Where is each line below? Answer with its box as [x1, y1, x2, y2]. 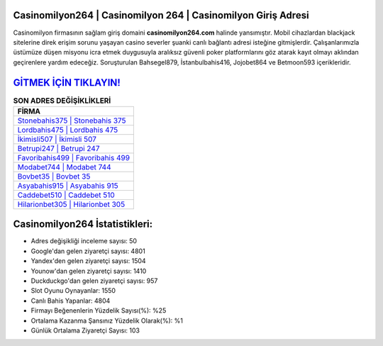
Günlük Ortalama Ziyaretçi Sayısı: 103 [30, 326, 140, 335]
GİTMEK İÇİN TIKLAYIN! [13, 77, 121, 89]
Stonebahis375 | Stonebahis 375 [17, 116, 126, 125]
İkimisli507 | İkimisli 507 [17, 134, 97, 144]
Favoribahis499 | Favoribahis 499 [17, 152, 131, 162]
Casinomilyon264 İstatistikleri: [13, 218, 153, 230]
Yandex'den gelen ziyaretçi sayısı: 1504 [30, 257, 146, 265]
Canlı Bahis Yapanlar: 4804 [30, 296, 111, 305]
